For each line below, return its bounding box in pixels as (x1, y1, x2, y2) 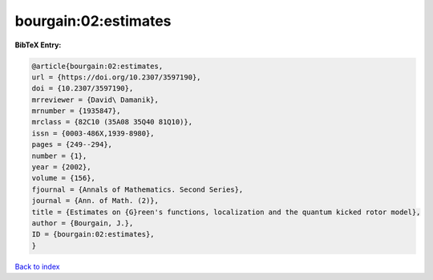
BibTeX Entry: (14, 40, 62, 50)
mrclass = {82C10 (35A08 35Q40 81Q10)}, (31, 117, 192, 127)
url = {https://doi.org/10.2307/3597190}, (31, 72, 201, 82)
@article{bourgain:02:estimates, (31, 61, 164, 71)
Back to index (14, 262, 60, 271)
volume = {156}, (31, 173, 96, 183)
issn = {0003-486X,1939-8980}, (31, 128, 156, 138)
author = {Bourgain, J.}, (31, 219, 134, 228)
